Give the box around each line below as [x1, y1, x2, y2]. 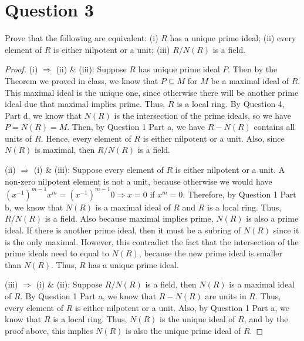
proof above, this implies [5, 324, 93, 336]
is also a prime [246, 212, 299, 225]
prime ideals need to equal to [5, 247, 109, 259]
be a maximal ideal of [211, 74, 289, 86]
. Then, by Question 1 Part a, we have [67, 121, 205, 133]
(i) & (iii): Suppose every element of [33, 163, 164, 176]
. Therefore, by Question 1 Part [183, 188, 296, 200]
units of [5, 132, 32, 144]
